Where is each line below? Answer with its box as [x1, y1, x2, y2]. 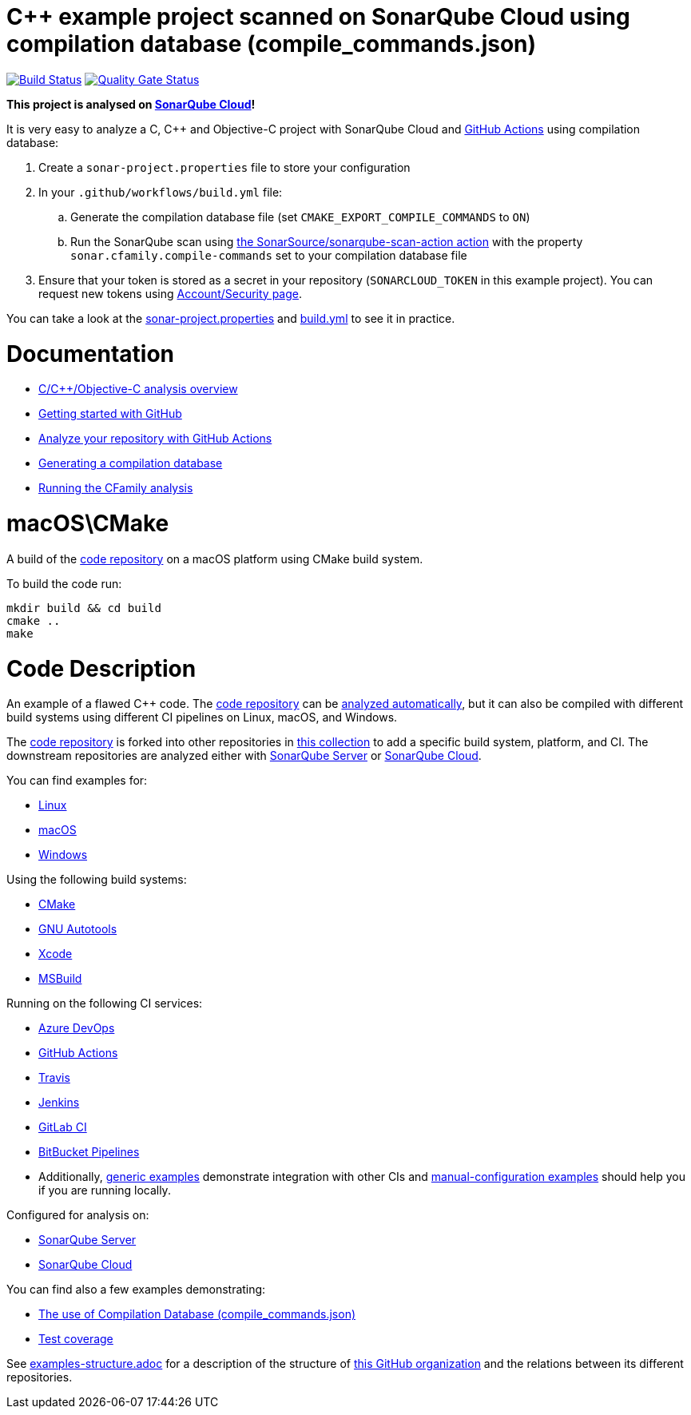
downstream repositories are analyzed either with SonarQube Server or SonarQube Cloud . [6, 749, 482, 763]
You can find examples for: [6, 773, 148, 788]
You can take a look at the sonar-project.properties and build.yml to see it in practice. [6, 311, 455, 325]
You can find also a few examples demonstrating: [6, 1282, 266, 1297]
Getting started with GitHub [38, 407, 182, 421]
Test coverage [38, 1332, 113, 1346]
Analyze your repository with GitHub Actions [38, 431, 272, 446]
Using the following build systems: [6, 872, 187, 887]
